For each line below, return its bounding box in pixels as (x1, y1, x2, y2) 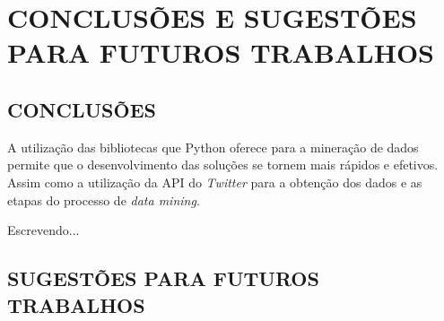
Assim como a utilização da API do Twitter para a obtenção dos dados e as (7, 172, 422, 191)
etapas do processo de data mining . (7, 190, 200, 209)
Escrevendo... (7, 221, 80, 239)
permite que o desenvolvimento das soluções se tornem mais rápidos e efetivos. (7, 155, 439, 174)
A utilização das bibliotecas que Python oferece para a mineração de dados (7, 137, 419, 156)
